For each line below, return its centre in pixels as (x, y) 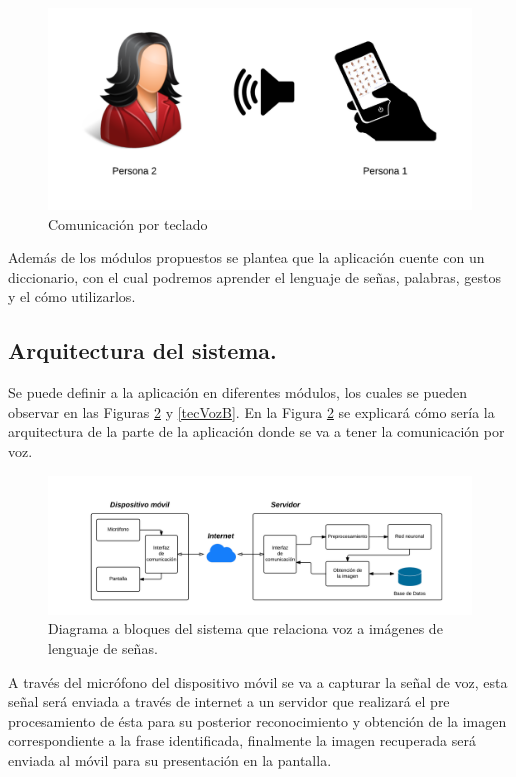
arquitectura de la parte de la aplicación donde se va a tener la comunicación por (256, 431)
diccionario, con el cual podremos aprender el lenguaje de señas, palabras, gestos (254, 276)
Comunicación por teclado (128, 223)
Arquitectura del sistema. (142, 350)
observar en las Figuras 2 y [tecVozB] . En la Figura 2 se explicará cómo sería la (251, 411)
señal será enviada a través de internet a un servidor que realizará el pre (229, 701)
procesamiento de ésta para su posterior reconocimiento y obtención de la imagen (257, 720)
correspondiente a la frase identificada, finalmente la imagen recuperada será (242, 740)
